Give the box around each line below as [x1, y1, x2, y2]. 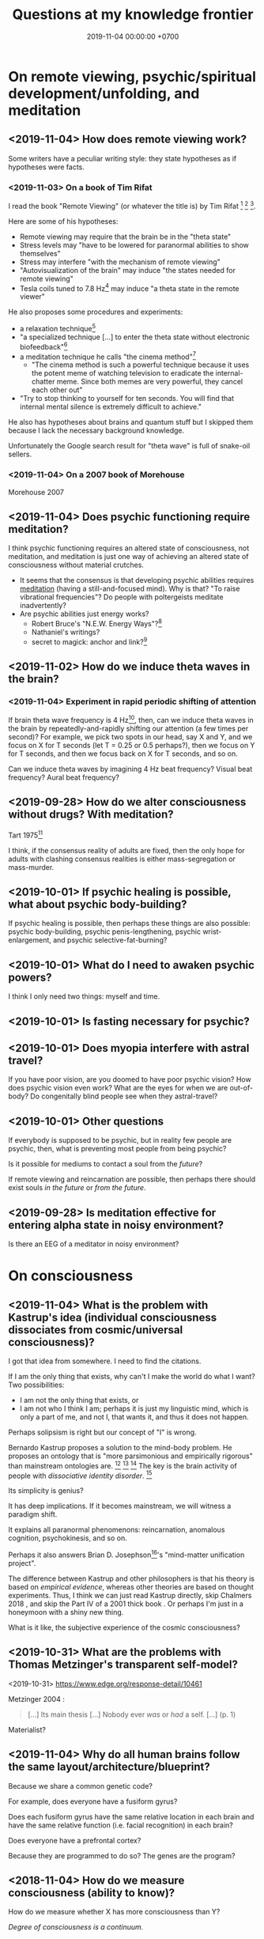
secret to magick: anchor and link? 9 [31, 636, 148, 646]
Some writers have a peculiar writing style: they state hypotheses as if [8, 153, 237, 163]
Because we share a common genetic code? [8, 1781, 153, 1790]
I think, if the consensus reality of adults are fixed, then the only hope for [8, 845, 245, 855]
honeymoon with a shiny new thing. [8, 1607, 124, 1616]
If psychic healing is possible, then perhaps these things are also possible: [8, 919, 251, 928]
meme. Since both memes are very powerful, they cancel [56, 377, 243, 387]
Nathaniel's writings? [31, 627, 100, 637]
